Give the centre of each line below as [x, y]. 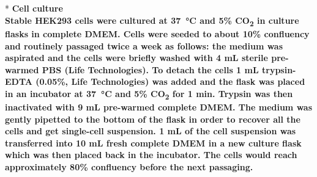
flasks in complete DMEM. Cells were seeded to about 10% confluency [157, 33]
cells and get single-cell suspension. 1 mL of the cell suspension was [151, 131]
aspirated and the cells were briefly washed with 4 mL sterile [136, 58]
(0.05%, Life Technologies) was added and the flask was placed [170, 81]
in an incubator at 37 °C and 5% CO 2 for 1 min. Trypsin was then [149, 94]
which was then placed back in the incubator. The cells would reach [151, 155]
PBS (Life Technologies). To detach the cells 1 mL [150, 69]
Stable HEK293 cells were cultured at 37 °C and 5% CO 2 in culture [152, 21]
